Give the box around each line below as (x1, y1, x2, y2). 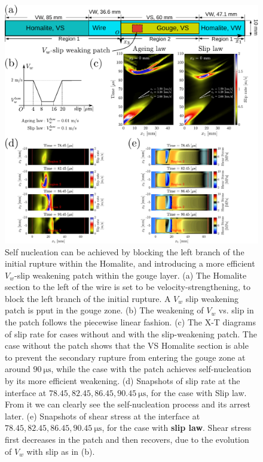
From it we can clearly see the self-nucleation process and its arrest (5, 398, 251, 410)
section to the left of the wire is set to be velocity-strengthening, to (5, 280, 251, 293)
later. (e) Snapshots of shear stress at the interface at (5, 409, 200, 422)
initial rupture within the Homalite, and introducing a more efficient (5, 257, 255, 270)
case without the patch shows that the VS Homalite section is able (5, 339, 249, 352)
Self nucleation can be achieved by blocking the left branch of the (5, 245, 244, 258)
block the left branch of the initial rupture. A (5, 292, 171, 304)
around (5, 363, 30, 375)
